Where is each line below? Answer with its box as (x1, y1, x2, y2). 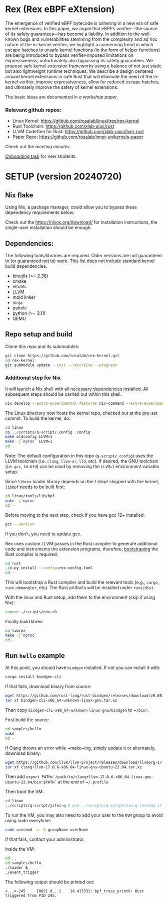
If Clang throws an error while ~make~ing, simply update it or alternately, (5, 745, 156, 751)
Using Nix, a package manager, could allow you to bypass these (5, 204, 137, 210)
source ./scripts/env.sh (5, 609, 57, 615)
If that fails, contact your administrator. (5, 836, 85, 842)
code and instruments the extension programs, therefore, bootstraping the (5, 546, 158, 552)
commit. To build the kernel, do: (5, 415, 71, 421)
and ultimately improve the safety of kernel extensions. (5, 84, 118, 90)
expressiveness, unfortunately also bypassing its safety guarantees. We (5, 57, 153, 63)
